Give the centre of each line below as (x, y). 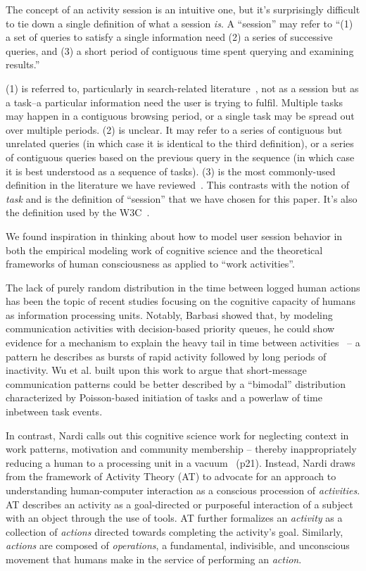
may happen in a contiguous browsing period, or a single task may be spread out (180, 116)
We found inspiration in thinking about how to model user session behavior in (174, 236)
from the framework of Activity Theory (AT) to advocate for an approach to (171, 476)
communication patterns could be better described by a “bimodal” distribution (176, 383)
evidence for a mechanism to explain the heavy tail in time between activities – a (183, 343)
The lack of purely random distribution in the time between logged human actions (183, 287)
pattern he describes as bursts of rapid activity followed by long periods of (166, 356)
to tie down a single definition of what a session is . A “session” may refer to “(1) (179, 23)
